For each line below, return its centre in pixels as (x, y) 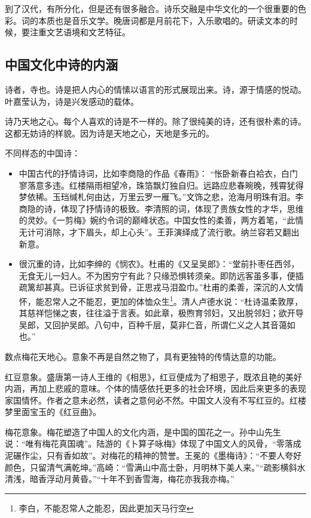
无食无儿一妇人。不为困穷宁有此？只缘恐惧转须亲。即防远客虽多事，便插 (161, 275)
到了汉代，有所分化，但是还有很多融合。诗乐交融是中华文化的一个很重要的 (151, 8)
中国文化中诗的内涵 (61, 64)
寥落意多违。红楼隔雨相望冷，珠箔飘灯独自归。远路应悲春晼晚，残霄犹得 (161, 185)
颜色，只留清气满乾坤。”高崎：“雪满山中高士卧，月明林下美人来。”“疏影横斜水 (155, 467)
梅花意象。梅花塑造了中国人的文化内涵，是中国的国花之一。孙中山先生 (143, 431)
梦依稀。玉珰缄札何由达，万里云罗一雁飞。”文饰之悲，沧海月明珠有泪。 (157, 197)
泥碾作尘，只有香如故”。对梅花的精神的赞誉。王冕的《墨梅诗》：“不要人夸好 (153, 455)
